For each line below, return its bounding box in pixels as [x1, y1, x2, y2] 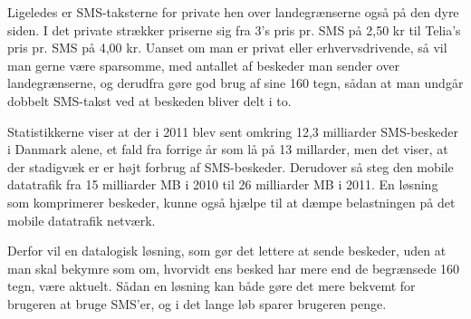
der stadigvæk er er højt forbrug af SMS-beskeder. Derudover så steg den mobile [7, 157, 454, 176]
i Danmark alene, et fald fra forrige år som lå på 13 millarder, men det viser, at [7, 140, 448, 159]
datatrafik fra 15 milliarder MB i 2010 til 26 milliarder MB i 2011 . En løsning [7, 175, 438, 194]
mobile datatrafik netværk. [7, 210, 156, 229]
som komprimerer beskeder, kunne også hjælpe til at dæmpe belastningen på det [7, 192, 456, 211]
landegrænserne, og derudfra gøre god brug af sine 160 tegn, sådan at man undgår [7, 73, 464, 92]
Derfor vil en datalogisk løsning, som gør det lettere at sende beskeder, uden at [7, 241, 447, 260]
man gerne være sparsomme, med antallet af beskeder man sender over [7, 55, 399, 74]
